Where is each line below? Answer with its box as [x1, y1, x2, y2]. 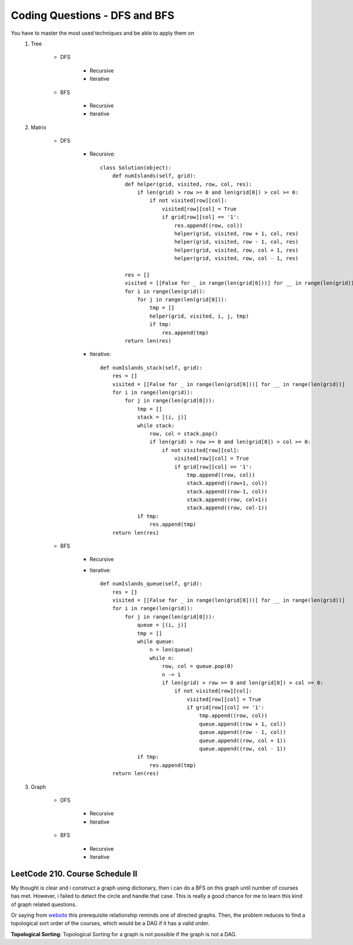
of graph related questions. [11, 901, 77, 908]
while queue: [137, 638, 175, 645]
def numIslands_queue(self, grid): [100, 581, 203, 587]
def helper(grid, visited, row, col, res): [124, 180, 252, 187]
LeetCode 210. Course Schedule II [11, 868, 138, 878]
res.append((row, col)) [174, 222, 243, 229]
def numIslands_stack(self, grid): [100, 364, 203, 371]
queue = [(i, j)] [137, 622, 188, 628]
